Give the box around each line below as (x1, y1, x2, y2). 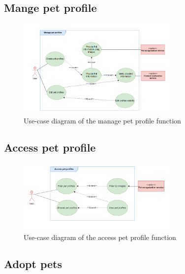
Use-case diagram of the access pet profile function (24, 232, 176, 242)
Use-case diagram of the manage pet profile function (24, 116, 181, 126)
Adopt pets (4, 256, 62, 272)
